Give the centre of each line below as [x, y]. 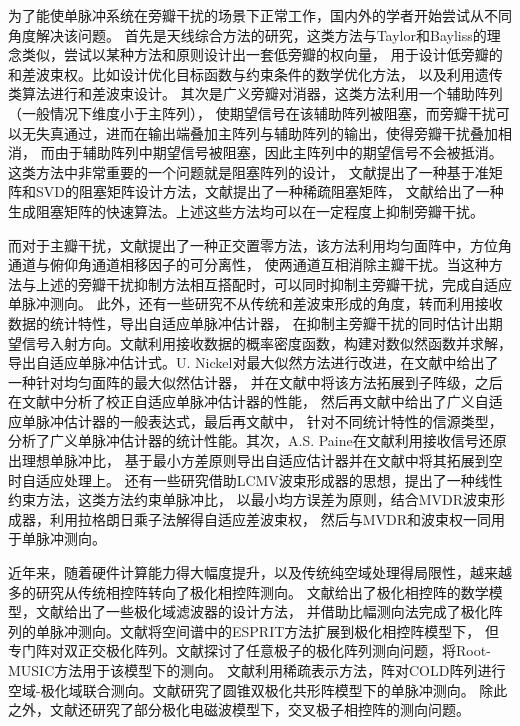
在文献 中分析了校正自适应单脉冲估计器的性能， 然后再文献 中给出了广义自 [248, 401]
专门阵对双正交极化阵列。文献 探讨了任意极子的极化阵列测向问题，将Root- [249, 650]
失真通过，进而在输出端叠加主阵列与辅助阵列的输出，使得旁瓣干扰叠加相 [273, 132]
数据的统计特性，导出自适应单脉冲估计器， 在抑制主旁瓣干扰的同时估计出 [248, 322]
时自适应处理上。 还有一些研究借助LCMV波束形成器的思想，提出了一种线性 [255, 479]
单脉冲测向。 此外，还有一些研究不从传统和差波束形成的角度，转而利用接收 [255, 303]
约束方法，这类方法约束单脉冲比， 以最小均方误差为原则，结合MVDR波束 [249, 499]
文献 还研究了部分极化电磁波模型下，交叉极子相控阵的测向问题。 [259, 709]
